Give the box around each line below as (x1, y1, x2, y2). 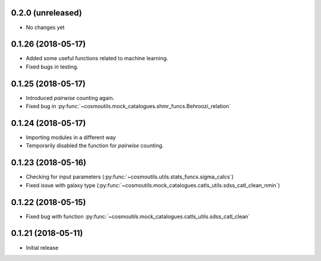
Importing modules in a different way (26, 134, 116, 141)
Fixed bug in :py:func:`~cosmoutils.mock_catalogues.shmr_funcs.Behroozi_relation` (26, 103, 231, 110)
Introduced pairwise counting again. (26, 94, 115, 101)
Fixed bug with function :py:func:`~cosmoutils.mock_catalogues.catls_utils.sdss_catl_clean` (26, 213, 250, 220)
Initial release (26, 244, 59, 251)
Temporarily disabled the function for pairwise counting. (26, 142, 164, 149)
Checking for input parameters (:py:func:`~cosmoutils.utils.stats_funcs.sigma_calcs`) (26, 173, 234, 181)
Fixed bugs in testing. (26, 63, 78, 70)
